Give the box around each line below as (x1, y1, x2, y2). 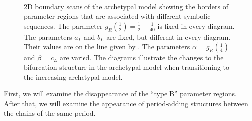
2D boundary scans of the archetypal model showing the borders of (24, 1, 228, 11)
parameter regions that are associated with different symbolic (24, 11, 211, 21)
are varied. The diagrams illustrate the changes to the (60, 52, 224, 62)
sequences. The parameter (24, 20, 103, 31)
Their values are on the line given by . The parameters (24, 41, 190, 52)
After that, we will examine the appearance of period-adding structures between (4, 98, 248, 108)
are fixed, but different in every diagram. (106, 31, 231, 42)
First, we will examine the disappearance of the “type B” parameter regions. (4, 88, 237, 99)
